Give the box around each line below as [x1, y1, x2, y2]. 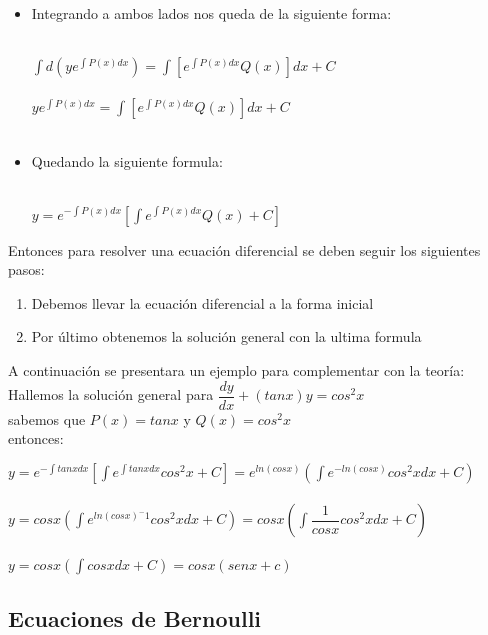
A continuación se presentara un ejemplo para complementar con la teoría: [8, 359, 465, 380]
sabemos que [8, 408, 86, 429]
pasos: [8, 259, 45, 280]
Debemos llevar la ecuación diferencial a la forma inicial [31, 292, 374, 313]
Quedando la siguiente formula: [31, 151, 223, 172]
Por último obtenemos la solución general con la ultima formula [31, 326, 422, 347]
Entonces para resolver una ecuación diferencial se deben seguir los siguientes [8, 239, 481, 260]
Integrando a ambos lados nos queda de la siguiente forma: [31, 3, 392, 23]
